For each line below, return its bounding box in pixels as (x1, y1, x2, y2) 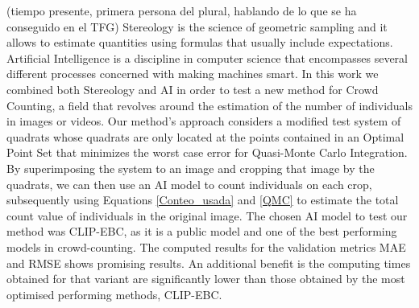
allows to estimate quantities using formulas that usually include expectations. (6, 34, 393, 51)
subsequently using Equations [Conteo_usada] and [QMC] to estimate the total (6, 191, 399, 208)
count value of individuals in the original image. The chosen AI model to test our (6, 207, 408, 224)
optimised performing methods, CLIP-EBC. (6, 285, 222, 302)
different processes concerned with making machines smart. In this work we (6, 65, 379, 82)
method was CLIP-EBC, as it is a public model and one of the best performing (6, 223, 397, 240)
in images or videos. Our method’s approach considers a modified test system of (6, 113, 401, 129)
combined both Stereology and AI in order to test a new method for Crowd (6, 80, 379, 97)
